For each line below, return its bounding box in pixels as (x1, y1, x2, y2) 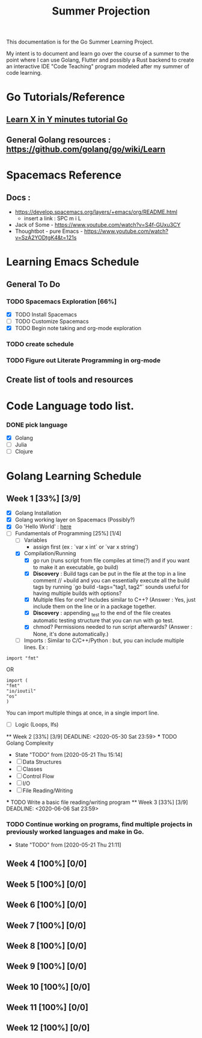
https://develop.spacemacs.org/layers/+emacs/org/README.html (14, 208, 178, 215)
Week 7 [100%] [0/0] (6, 920, 86, 931)
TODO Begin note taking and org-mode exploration (14, 325, 141, 332)
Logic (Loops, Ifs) (14, 721, 59, 728)
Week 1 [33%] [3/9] (6, 493, 81, 503)
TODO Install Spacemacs (14, 311, 77, 318)
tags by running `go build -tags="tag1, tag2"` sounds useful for (32, 583, 189, 590)
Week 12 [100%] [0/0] (6, 1023, 90, 1033)
